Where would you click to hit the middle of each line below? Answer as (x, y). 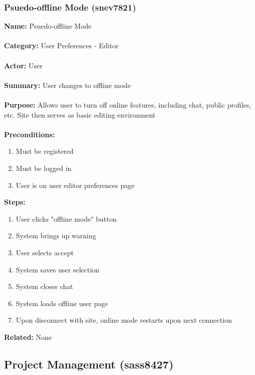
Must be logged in (44, 168)
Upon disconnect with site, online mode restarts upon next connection (124, 320)
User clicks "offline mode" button (66, 218)
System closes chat (44, 286)
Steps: (15, 202)
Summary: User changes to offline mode (68, 85)
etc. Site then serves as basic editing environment (80, 114)
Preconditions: (30, 134)
